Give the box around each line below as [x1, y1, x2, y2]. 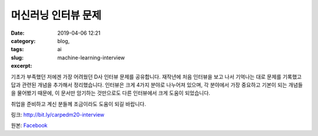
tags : [11, 46, 24, 53]
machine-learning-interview [57, 54, 125, 61]
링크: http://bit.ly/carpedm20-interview [11, 111, 105, 118]
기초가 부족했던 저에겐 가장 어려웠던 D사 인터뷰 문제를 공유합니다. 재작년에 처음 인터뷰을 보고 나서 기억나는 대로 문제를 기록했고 [11, 73, 302, 80]
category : [11, 37, 36, 44]
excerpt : [11, 62, 32, 69]
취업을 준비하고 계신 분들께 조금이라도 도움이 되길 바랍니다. [11, 100, 147, 107]
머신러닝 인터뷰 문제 [11, 9, 102, 22]
